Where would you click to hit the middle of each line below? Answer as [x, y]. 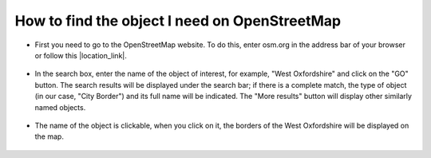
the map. [49, 136]
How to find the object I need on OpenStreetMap [178, 21]
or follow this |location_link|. [81, 55]
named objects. [60, 107]
